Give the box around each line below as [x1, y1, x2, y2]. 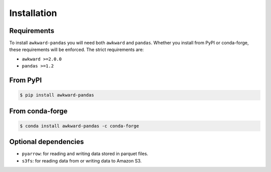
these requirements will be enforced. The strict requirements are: [9, 46, 144, 52]
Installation [9, 7, 57, 18]
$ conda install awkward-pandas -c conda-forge [20, 123, 139, 128]
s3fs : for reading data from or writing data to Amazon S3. [22, 157, 142, 163]
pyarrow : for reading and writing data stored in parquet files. [22, 150, 149, 157]
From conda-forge [9, 106, 68, 115]
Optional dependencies [9, 137, 84, 146]
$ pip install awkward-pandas [20, 92, 94, 98]
